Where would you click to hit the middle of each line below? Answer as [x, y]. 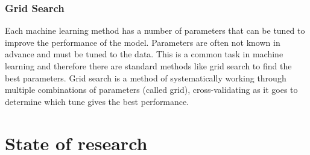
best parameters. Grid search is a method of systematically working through [146, 77]
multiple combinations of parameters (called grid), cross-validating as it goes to [151, 90]
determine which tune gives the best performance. [97, 101]
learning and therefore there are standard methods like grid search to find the [148, 66]
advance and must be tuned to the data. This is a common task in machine [144, 54]
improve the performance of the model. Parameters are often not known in [143, 42]
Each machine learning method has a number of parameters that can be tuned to [155, 30]
